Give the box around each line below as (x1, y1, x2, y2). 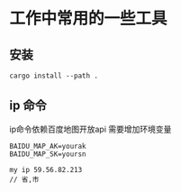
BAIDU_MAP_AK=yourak (9, 142, 87, 151)
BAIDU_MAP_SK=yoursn (9, 150, 87, 159)
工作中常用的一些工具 (9, 8, 168, 29)
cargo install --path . (9, 71, 99, 80)
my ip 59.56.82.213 (9, 165, 83, 174)
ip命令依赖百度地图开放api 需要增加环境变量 (9, 123, 172, 134)
